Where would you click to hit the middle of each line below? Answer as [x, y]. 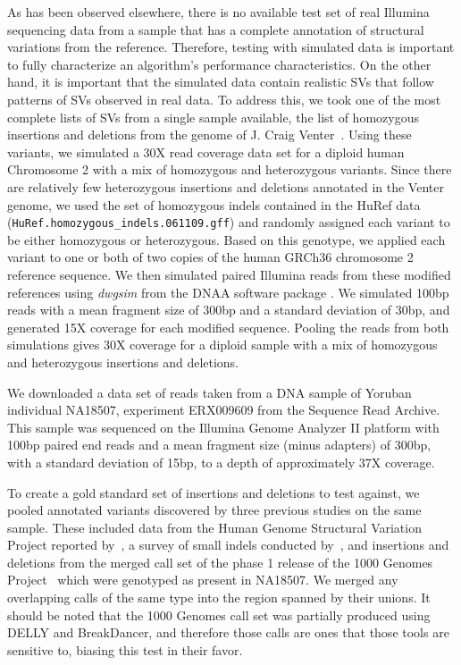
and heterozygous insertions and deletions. [123, 362]
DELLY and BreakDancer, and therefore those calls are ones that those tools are [228, 632]
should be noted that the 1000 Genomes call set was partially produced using [219, 614]
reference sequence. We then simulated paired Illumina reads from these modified [229, 274]
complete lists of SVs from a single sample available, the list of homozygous [213, 117]
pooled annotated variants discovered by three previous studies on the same [214, 510]
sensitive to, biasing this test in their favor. [125, 649]
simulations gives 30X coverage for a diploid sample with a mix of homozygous [222, 345]
